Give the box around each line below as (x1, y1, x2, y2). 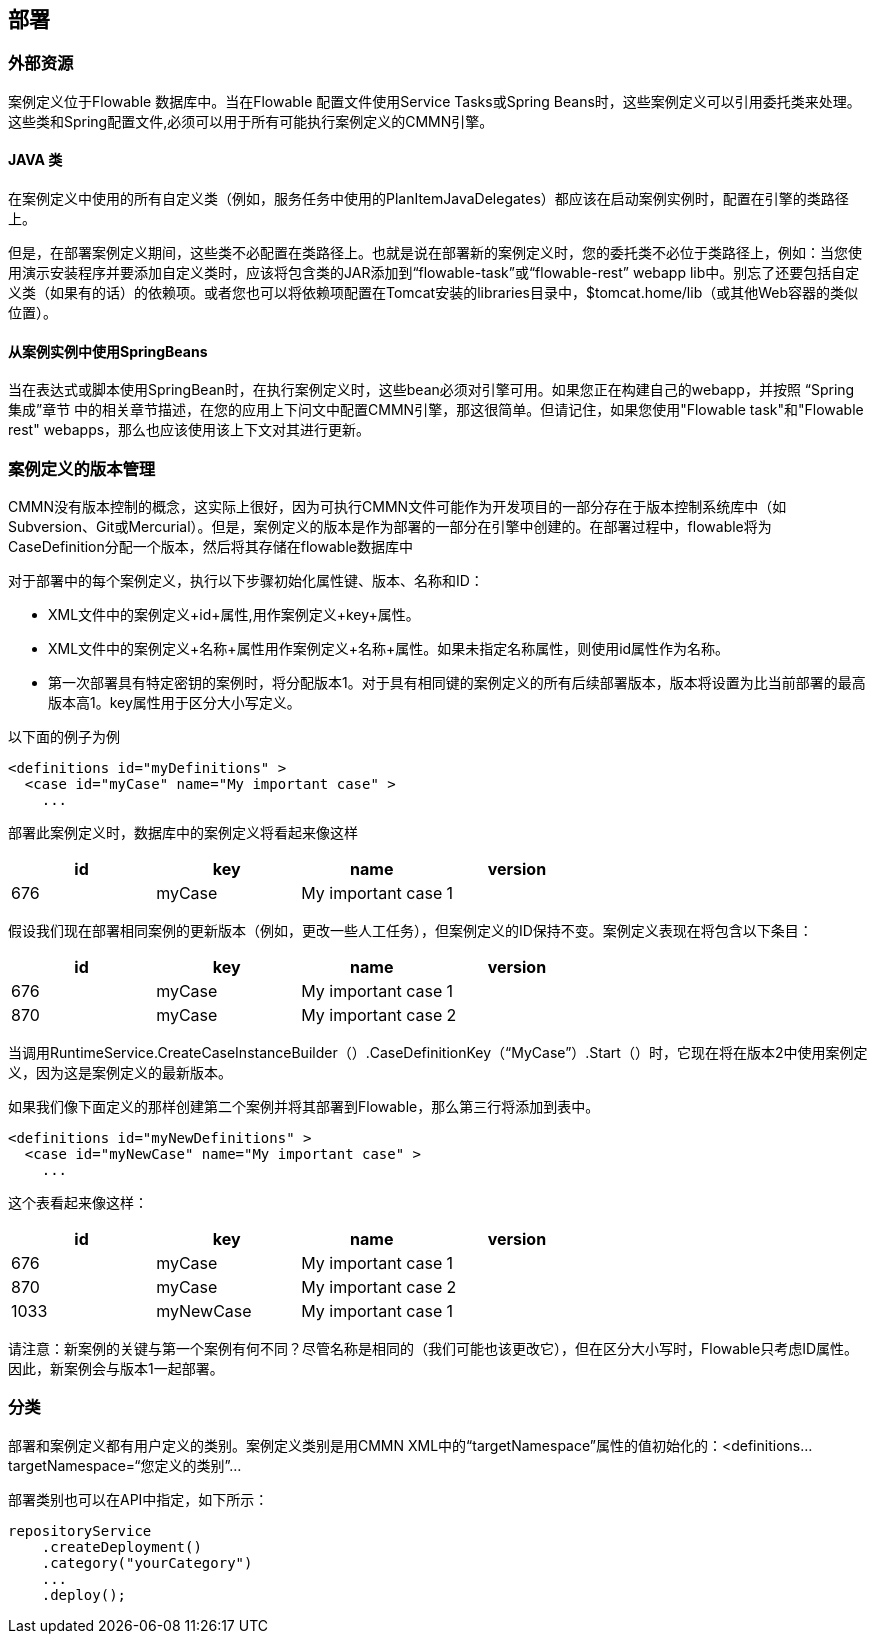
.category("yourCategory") (41, 1554, 253, 1571)
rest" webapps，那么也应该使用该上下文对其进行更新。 (8, 421, 371, 439)
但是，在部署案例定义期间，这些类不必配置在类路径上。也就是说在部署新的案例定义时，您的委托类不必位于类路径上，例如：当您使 (8, 244, 862, 262)
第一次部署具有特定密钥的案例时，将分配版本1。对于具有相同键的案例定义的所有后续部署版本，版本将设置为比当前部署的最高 (48, 673, 866, 691)
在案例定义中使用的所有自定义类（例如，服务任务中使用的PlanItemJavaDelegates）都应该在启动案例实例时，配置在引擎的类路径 (8, 190, 849, 208)
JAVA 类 (8, 151, 63, 169)
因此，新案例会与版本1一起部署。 (8, 1359, 224, 1377)
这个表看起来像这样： (8, 1193, 148, 1211)
